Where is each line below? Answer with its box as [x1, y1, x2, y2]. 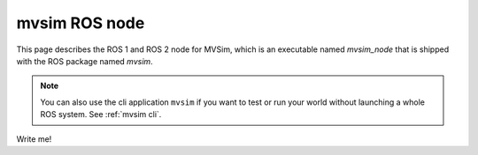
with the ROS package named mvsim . [16, 55, 154, 66]
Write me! [16, 133, 52, 144]
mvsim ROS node [16, 13, 145, 33]
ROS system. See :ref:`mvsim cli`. [40, 109, 162, 120]
